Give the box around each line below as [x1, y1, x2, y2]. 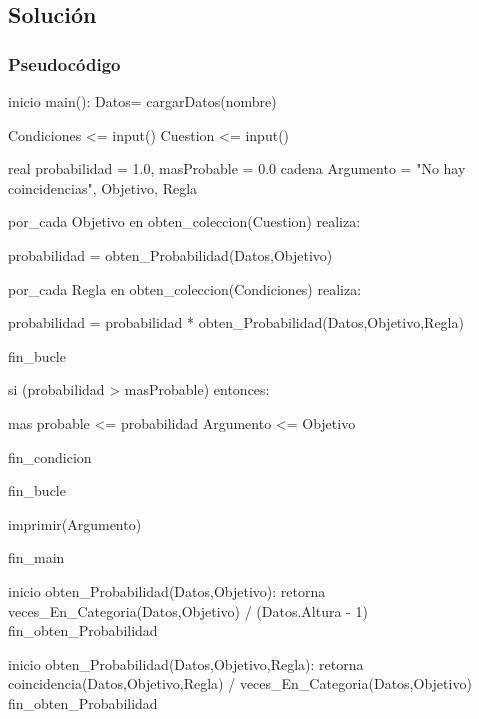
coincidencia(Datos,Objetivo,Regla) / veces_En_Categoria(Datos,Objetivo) [8, 673, 472, 694]
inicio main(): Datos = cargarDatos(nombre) [8, 91, 277, 111]
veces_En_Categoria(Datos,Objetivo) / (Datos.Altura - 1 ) [8, 600, 368, 621]
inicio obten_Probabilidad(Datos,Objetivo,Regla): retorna [8, 653, 364, 674]
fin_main [8, 547, 65, 568]
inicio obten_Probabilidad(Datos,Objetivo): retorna [8, 580, 326, 601]
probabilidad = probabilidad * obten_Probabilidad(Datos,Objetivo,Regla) [8, 312, 464, 333]
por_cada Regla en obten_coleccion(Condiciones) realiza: [8, 278, 362, 299]
